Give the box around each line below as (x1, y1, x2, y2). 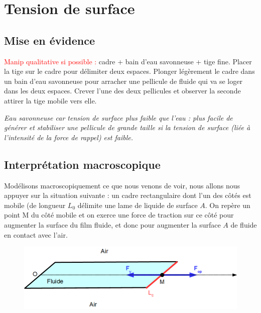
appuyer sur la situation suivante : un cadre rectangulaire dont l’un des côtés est (4, 190, 251, 200)
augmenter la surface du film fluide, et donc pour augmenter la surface (4, 219, 221, 230)
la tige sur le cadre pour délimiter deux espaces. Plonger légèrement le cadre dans (4, 66, 255, 76)
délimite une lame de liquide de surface (77, 199, 198, 210)
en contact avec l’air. (4, 229, 68, 240)
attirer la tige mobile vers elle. (4, 95, 97, 106)
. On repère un (205, 199, 250, 210)
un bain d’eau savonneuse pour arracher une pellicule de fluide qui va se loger (4, 75, 242, 86)
